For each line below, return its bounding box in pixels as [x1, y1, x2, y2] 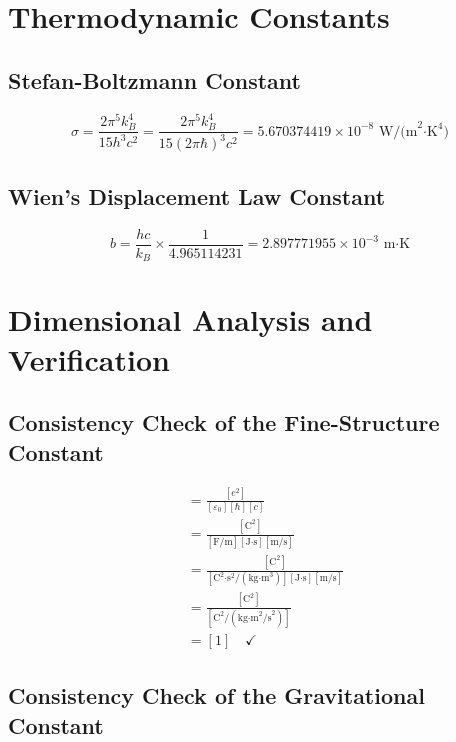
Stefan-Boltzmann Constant [8, 64, 301, 95]
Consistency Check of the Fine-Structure [8, 407, 440, 438]
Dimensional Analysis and [8, 299, 373, 340]
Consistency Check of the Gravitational [8, 680, 425, 711]
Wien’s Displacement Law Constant [8, 180, 386, 211]
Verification [8, 338, 170, 379]
